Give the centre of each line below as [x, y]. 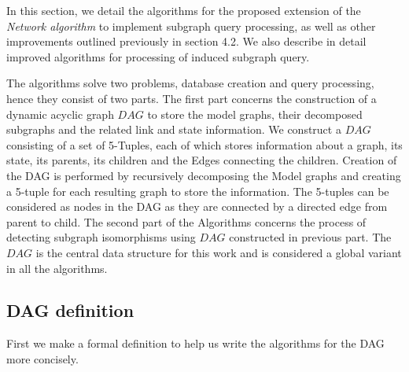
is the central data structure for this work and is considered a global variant [219, 252]
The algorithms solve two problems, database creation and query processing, [190, 83]
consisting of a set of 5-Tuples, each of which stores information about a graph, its [204, 144]
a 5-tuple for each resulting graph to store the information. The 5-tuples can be [198, 191]
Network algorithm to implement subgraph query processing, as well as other [191, 26]
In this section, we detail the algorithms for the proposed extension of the [184, 10]
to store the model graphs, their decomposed [255, 114]
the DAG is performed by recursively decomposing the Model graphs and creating [204, 175]
